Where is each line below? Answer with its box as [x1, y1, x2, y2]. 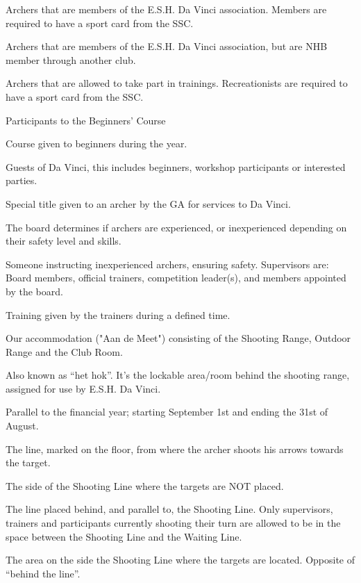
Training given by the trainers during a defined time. [6, 307, 230, 322]
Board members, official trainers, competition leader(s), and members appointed [6, 270, 346, 285]
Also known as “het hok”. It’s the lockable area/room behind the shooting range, [6, 368, 350, 382]
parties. [6, 173, 37, 188]
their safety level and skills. [6, 233, 121, 248]
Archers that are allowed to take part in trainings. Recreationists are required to [6, 76, 348, 90]
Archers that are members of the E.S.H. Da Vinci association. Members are [6, 2, 327, 16]
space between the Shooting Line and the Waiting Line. [6, 529, 242, 543]
